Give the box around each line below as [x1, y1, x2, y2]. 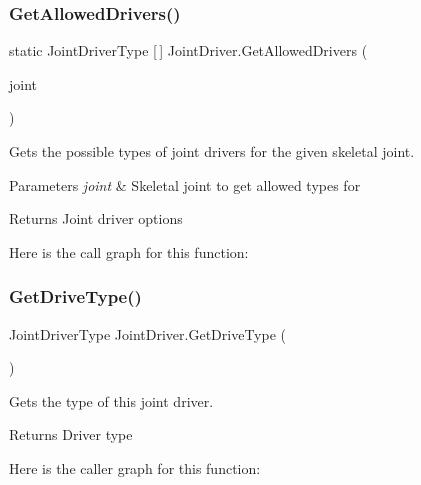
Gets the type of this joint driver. [9, 390, 214, 411]
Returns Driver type [9, 424, 133, 445]
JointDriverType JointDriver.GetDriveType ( [9, 323, 287, 344]
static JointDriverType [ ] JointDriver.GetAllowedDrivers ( [9, 40, 368, 61]
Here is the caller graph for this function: [9, 457, 261, 478]
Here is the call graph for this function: [9, 241, 249, 262]
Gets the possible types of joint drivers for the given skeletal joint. [9, 141, 415, 161]
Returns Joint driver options [9, 208, 183, 229]
